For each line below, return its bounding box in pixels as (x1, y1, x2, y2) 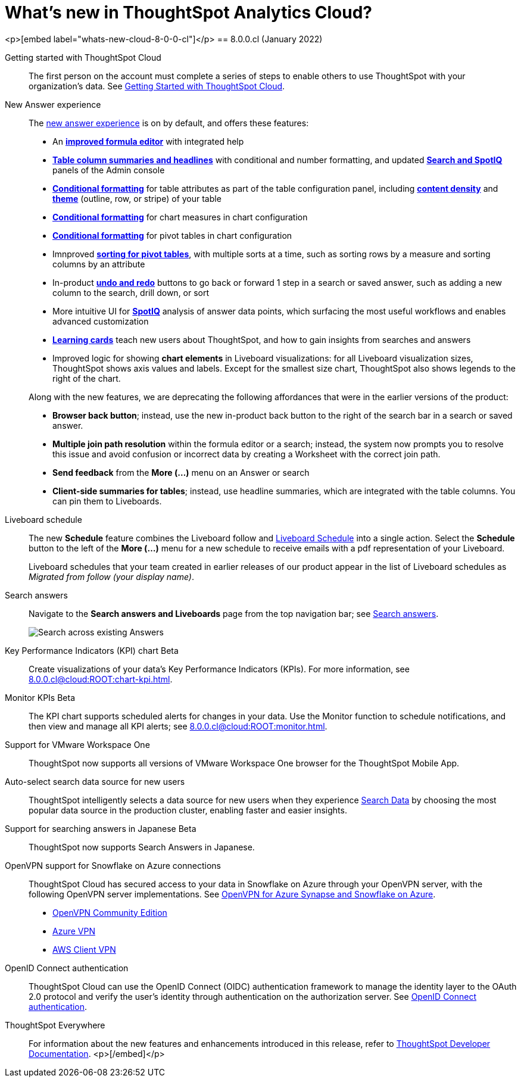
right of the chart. (52, 373, 121, 383)
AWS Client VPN (52, 944, 116, 955)
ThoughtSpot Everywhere (5, 1019, 105, 1030)
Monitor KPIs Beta (5, 692, 76, 703)
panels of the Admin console (52, 164, 165, 175)
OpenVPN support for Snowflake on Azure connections (5, 860, 221, 871)
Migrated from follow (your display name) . (29, 571, 195, 582)
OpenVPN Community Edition (52, 907, 167, 918)
